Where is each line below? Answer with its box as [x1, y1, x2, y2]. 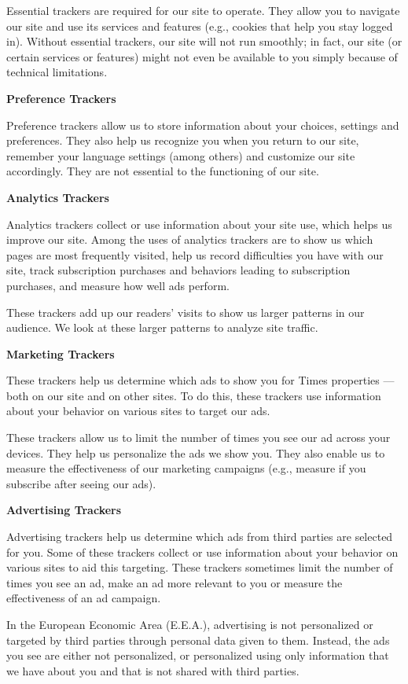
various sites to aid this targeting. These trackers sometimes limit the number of [6, 559, 393, 576]
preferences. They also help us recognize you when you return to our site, [6, 132, 359, 149]
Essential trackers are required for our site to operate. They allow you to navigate [6, 2, 400, 18]
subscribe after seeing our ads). [6, 475, 156, 491]
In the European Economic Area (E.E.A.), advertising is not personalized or [6, 616, 373, 632]
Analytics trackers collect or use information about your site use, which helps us [6, 215, 392, 232]
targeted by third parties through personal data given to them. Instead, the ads [6, 631, 390, 648]
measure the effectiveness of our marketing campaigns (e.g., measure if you [6, 460, 366, 476]
